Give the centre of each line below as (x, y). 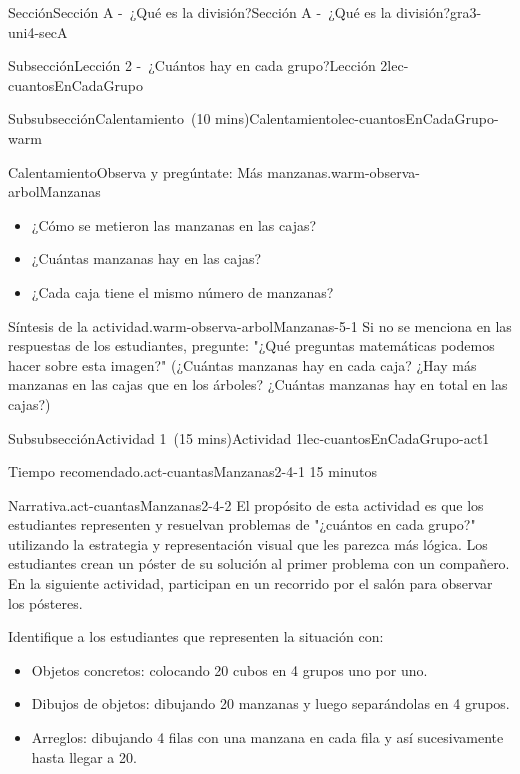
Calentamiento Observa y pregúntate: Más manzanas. (170, 171)
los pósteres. (45, 602)
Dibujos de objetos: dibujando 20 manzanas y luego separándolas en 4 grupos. (270, 703)
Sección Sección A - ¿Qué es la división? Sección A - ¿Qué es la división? (229, 12)
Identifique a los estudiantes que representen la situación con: (196, 636)
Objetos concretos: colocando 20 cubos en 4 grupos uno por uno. (229, 669)
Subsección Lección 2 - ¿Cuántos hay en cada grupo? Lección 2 (198, 65)
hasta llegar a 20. (84, 756)
